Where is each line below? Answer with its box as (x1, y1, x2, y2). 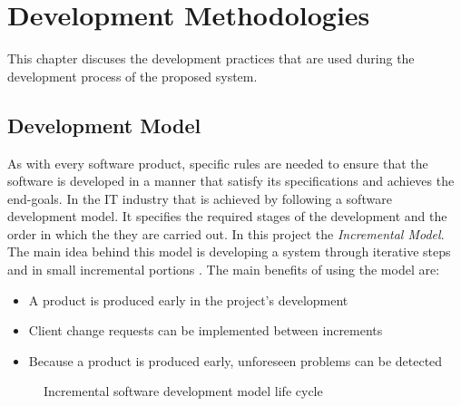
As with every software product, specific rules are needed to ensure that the (7, 153, 428, 172)
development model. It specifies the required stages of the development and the (7, 207, 447, 226)
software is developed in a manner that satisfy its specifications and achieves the (7, 171, 455, 190)
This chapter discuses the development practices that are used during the (7, 49, 415, 68)
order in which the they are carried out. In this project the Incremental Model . (7, 224, 445, 243)
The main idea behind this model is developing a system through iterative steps (7, 242, 451, 261)
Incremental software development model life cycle (44, 382, 323, 401)
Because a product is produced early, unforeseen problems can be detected (28, 351, 443, 370)
